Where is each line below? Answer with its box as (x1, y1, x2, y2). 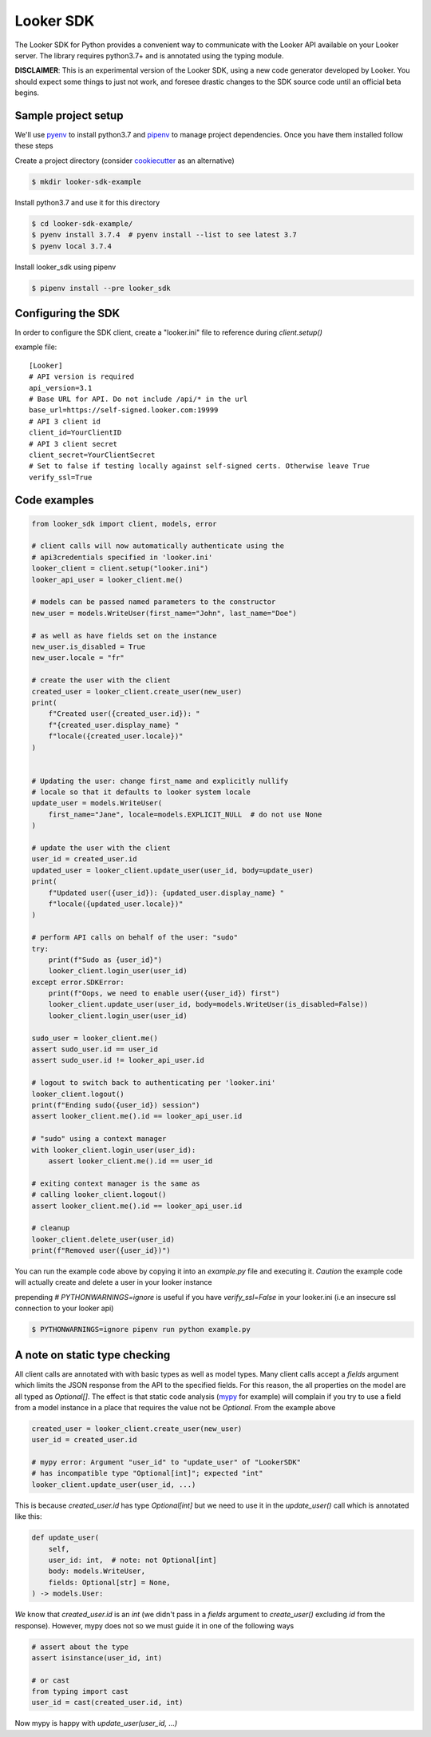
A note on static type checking (14, 1348, 171, 1361)
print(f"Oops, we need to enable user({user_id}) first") (48, 989, 280, 998)
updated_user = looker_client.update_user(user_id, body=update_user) (31, 865, 314, 875)
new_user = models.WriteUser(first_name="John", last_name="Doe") (31, 608, 297, 618)
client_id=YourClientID (29, 428, 122, 437)
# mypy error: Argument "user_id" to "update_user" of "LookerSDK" (31, 1458, 302, 1467)
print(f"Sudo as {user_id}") (48, 955, 163, 964)
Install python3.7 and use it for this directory (14, 197, 160, 207)
